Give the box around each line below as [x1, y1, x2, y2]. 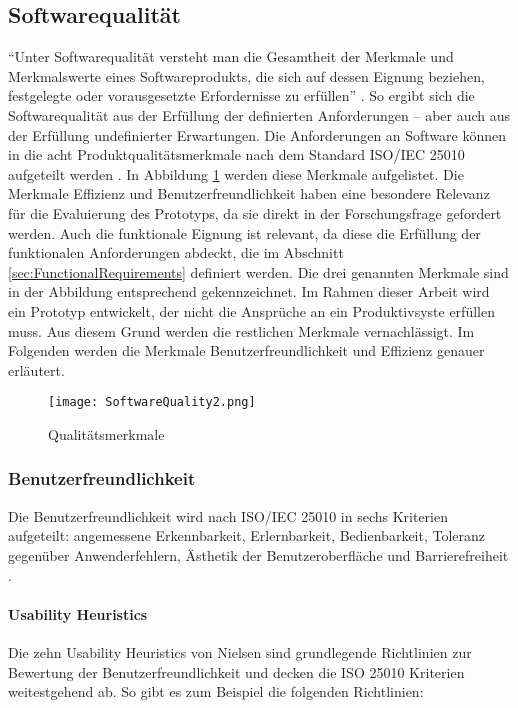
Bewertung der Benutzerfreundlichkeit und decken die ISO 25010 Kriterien [8, 661, 465, 682]
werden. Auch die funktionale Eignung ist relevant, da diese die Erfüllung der [8, 222, 481, 243]
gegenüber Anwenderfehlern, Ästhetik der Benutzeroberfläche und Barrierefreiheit [8, 544, 509, 565]
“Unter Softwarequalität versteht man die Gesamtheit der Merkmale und [8, 46, 454, 67]
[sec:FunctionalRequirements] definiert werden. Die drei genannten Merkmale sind [8, 261, 509, 282]
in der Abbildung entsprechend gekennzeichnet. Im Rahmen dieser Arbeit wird [8, 281, 490, 302]
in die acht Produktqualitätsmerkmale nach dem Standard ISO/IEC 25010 [8, 144, 465, 165]
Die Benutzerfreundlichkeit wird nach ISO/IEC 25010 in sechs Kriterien [8, 505, 448, 526]
